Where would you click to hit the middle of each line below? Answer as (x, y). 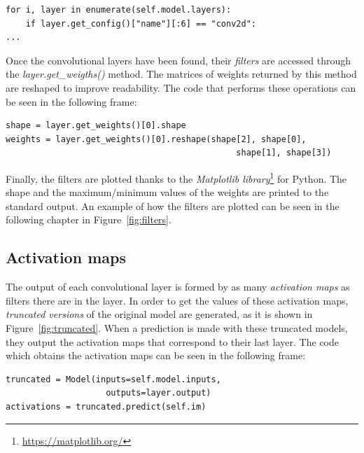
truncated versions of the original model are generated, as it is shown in (159, 314)
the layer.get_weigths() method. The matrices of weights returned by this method (181, 74)
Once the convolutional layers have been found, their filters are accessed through (178, 60)
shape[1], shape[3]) (284, 153)
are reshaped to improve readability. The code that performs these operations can (181, 87)
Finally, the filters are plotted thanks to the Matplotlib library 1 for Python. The (176, 177)
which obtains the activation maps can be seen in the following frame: (156, 355)
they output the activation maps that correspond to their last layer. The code (172, 341)
